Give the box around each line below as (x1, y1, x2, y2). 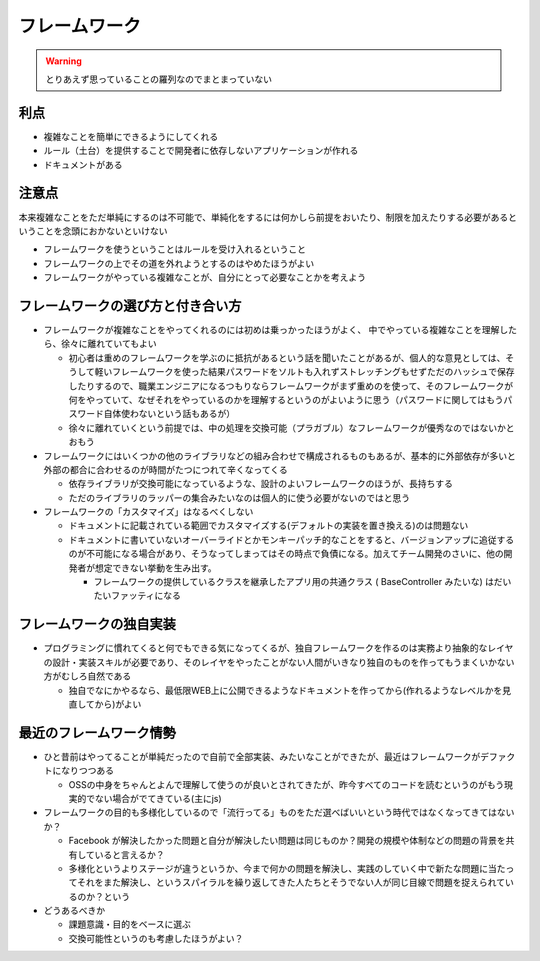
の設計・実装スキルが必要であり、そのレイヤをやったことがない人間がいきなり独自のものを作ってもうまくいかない (43, 656, 515, 668)
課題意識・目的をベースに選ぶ (68, 918, 192, 930)
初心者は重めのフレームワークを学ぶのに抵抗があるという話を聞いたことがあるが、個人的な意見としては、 (68, 351, 506, 364)
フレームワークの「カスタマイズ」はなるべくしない (43, 506, 254, 518)
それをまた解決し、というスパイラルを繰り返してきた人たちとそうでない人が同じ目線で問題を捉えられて (76, 876, 505, 889)
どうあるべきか (43, 905, 105, 917)
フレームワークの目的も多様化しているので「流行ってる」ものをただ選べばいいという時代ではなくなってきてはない (43, 806, 515, 819)
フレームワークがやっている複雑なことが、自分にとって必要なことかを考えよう (43, 271, 367, 284)
